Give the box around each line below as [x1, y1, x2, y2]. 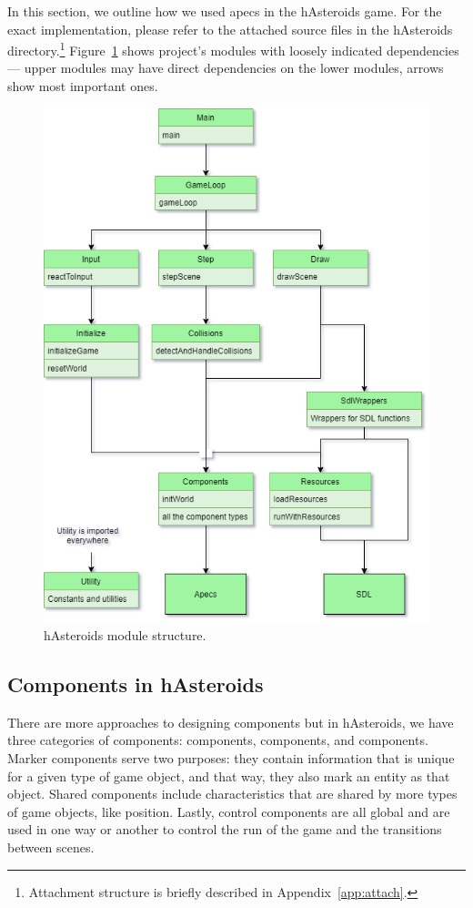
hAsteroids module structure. [44, 626, 206, 645]
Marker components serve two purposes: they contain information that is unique [7, 749, 455, 768]
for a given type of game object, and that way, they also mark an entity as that [7, 766, 450, 785]
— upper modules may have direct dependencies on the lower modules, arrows [7, 58, 444, 77]
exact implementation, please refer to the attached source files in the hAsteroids [7, 19, 453, 38]
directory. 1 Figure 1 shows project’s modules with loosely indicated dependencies [7, 38, 459, 59]
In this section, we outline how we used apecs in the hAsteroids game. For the [7, 2, 442, 20]
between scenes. [7, 838, 95, 856]
